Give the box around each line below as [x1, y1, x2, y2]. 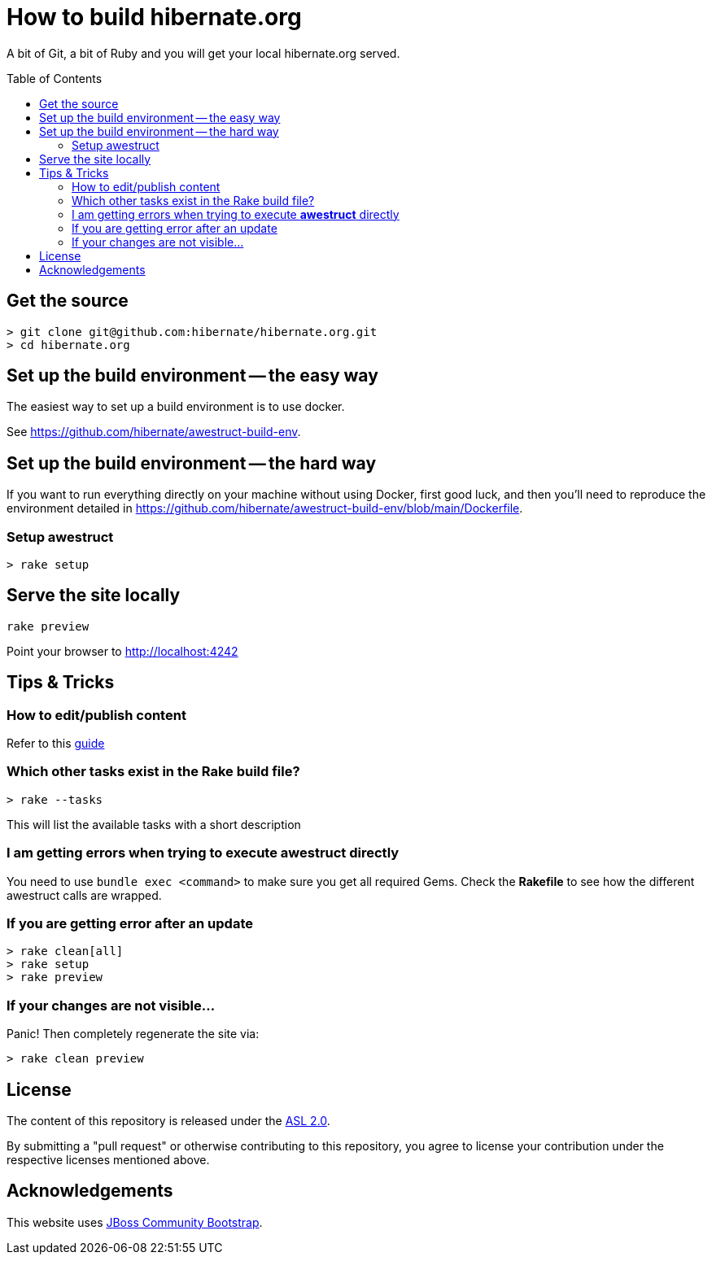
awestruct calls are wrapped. [7, 888, 162, 902]
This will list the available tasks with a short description [7, 817, 301, 831]
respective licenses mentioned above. [7, 1152, 210, 1167]
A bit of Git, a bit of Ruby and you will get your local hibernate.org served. [7, 46, 400, 60]
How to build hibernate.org [7, 3, 302, 31]
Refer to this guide [7, 736, 105, 751]
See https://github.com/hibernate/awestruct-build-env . [7, 425, 301, 439]
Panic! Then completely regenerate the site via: [7, 1027, 260, 1041]
